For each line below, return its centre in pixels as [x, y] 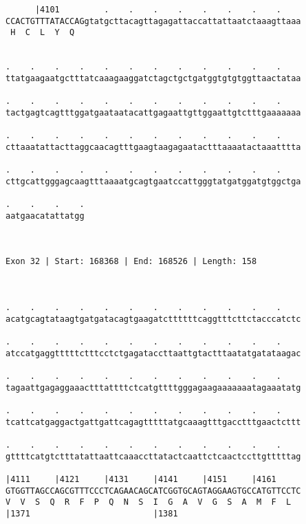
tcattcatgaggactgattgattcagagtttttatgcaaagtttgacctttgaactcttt [153, 422]
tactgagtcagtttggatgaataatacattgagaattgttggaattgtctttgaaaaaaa [153, 112]
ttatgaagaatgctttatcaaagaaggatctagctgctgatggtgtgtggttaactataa [153, 78]
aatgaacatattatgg [45, 216]
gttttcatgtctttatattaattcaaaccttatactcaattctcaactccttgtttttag [153, 456]
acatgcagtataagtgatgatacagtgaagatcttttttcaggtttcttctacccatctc [153, 319]
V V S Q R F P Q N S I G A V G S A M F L [149, 502]
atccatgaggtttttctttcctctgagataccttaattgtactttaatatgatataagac [153, 353]
